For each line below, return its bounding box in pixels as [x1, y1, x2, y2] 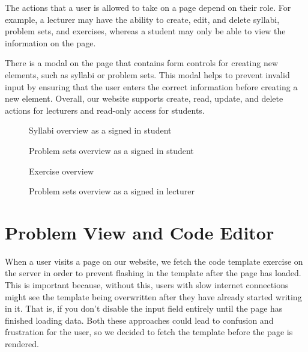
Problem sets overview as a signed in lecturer [29, 185, 195, 197]
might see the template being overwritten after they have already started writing [5, 290, 302, 303]
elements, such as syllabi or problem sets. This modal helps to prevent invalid [5, 68, 290, 81]
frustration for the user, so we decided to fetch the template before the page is [5, 326, 293, 338]
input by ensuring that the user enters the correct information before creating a [5, 80, 298, 93]
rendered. [5, 338, 39, 350]
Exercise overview [29, 164, 94, 177]
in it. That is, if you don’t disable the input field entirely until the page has [5, 302, 283, 315]
